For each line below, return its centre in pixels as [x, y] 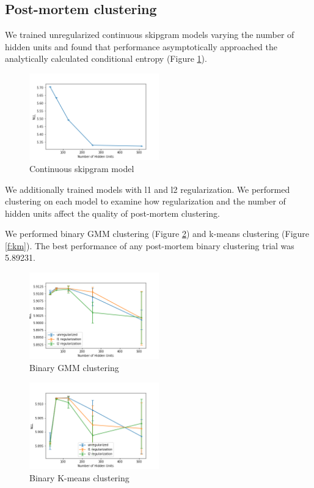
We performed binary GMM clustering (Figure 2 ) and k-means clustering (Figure [157, 234]
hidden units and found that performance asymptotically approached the [141, 46]
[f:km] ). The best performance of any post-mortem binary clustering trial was [150, 245]
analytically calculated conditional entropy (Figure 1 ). [106, 58]
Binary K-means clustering [79, 477]
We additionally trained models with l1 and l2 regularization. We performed [148, 189]
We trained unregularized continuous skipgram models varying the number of [150, 35]
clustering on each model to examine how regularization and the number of [145, 201]
